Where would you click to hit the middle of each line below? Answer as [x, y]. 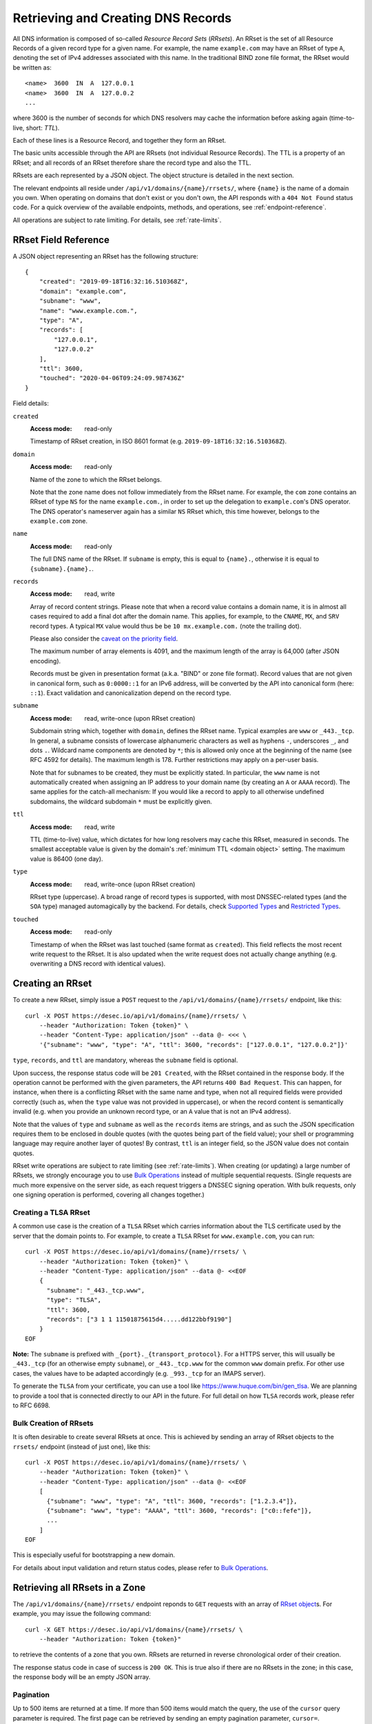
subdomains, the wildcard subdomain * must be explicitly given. [121, 801]
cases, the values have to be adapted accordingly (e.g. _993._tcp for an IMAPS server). [139, 1373]
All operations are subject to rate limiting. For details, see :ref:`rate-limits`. [117, 220]
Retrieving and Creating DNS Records [122, 18]
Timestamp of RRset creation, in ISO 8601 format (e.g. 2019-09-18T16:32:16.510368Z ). [158, 441]
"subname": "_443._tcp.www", [96, 1290]
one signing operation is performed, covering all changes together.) [108, 1195]
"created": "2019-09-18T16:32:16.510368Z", [114, 282]
